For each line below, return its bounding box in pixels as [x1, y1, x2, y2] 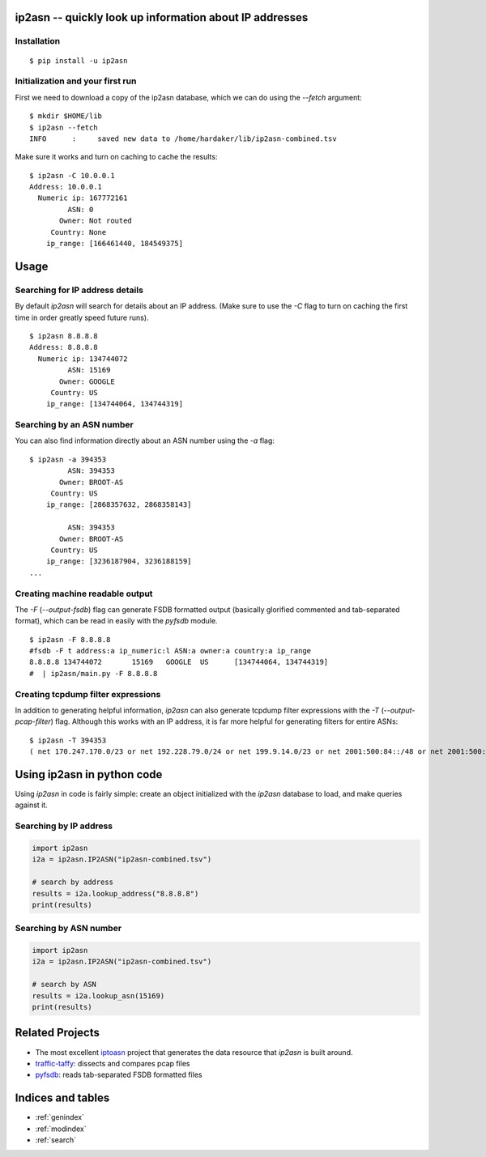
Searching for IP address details [15, 284, 143, 296]
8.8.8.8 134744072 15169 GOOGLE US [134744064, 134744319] [29, 657, 329, 667]
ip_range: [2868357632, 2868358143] [45, 500, 192, 509]
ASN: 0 [67, 205, 94, 214]
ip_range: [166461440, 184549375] [45, 239, 184, 249]
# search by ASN [32, 980, 97, 989]
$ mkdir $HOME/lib [29, 112, 103, 121]
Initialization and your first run [15, 75, 137, 87]
